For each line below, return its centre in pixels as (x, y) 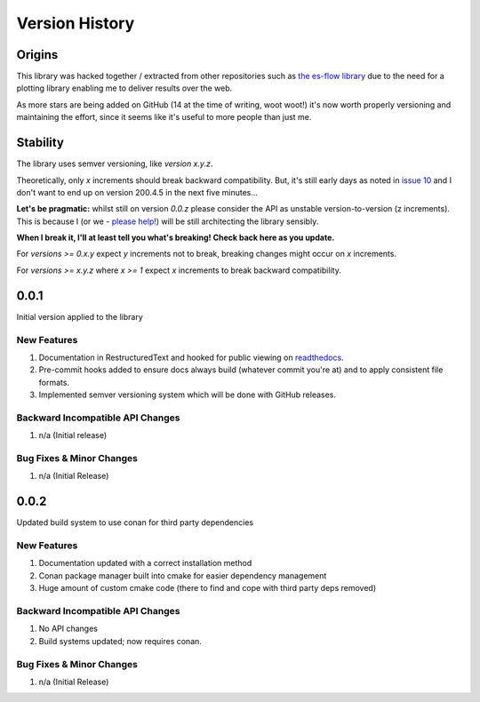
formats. (54, 382)
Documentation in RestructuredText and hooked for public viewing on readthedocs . (191, 357)
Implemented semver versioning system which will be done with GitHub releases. (188, 395)
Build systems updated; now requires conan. (120, 641)
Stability (40, 143)
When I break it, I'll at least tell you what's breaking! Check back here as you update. (176, 238)
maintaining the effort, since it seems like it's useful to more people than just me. (164, 117)
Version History (76, 23)
